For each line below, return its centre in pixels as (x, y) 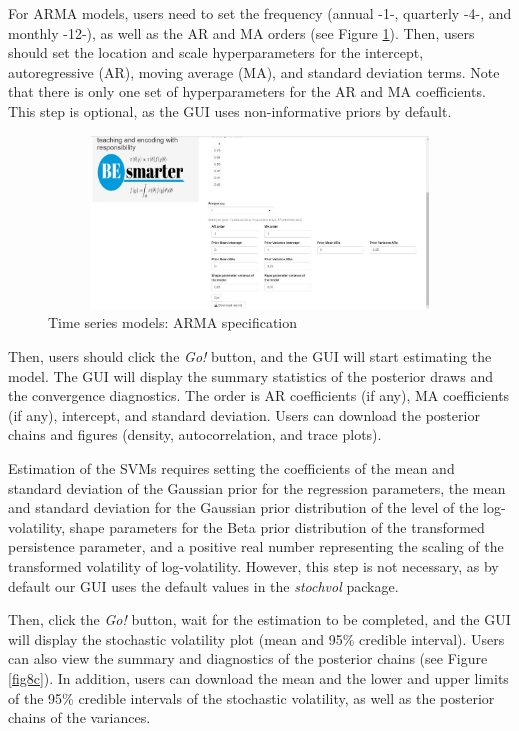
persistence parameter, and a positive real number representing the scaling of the (256, 546)
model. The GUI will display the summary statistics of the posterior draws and (250, 375)
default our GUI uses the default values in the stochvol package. (203, 585)
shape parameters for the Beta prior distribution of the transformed (277, 526)
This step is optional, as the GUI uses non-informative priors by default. (230, 110)
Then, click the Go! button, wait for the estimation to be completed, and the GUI (259, 619)
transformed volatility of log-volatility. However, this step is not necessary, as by (253, 566)
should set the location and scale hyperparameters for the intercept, (216, 52)
